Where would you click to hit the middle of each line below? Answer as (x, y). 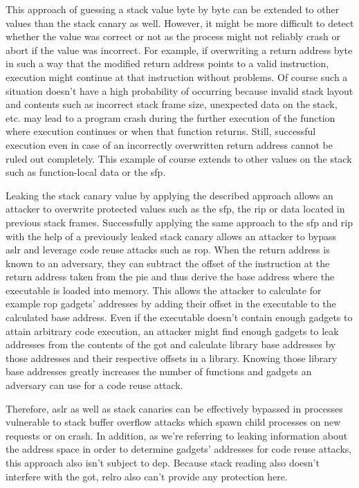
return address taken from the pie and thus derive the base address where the (170, 277)
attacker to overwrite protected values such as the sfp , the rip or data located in (175, 209)
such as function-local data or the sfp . (86, 172)
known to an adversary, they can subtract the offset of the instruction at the (168, 263)
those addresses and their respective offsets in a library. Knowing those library (172, 358)
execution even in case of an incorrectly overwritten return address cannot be (169, 144)
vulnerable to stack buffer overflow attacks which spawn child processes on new (173, 422)
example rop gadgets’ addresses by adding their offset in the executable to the (171, 304)
